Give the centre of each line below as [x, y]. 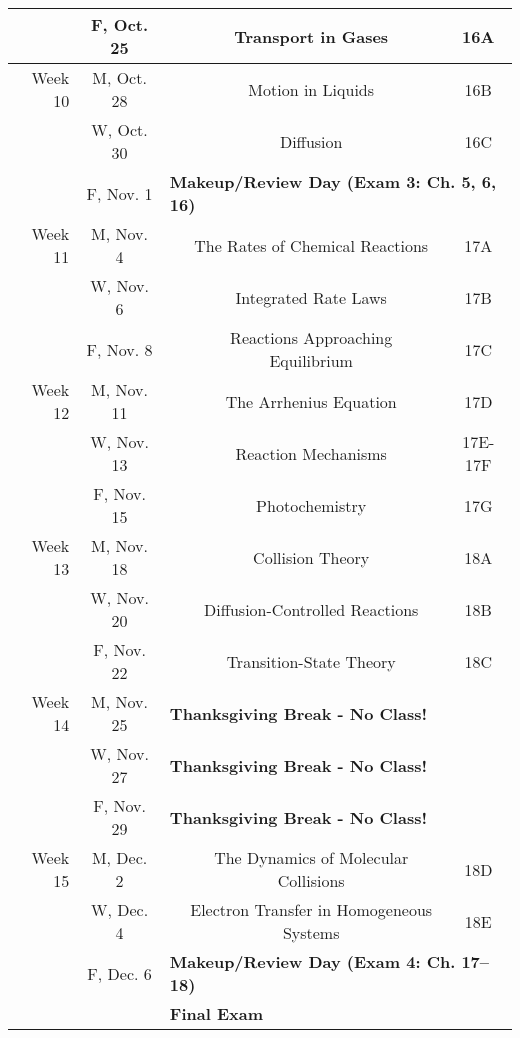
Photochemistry [311, 505]
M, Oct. [119, 77]
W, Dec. [120, 909]
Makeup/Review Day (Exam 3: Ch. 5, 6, [333, 181]
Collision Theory [311, 557]
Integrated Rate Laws [311, 297]
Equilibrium [311, 360]
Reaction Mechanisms [311, 453]
